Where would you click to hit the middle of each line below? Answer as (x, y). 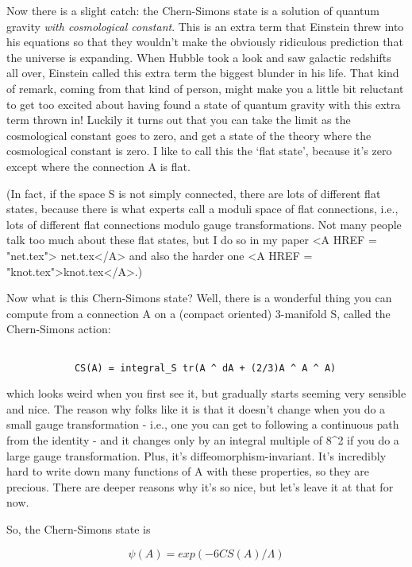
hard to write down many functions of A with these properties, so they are (188, 471)
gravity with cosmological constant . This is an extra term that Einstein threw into (205, 26)
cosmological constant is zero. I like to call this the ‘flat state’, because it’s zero (199, 151)
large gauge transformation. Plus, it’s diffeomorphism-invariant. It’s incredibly (196, 455)
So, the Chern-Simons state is (79, 528)
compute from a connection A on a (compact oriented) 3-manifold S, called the (198, 313)
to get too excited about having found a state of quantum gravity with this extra (204, 104)
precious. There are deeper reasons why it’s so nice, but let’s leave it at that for (200, 486)
